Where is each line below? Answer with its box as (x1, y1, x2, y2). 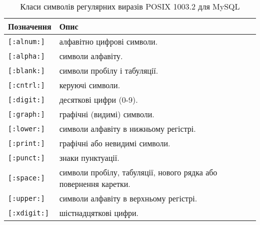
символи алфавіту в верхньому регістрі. (59, 192, 197, 204)
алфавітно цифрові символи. (59, 36, 158, 47)
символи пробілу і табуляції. (59, 65, 158, 76)
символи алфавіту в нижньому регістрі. (59, 123, 196, 134)
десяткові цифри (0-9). (59, 94, 138, 105)
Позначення (8, 21, 51, 32)
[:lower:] (8, 124, 45, 133)
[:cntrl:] (8, 81, 45, 89)
